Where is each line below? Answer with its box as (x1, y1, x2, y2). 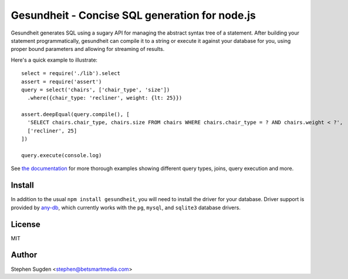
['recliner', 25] (27, 127, 77, 134)
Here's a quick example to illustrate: (11, 56, 98, 63)
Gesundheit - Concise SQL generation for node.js (11, 9, 256, 22)
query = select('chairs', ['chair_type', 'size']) (21, 86, 170, 93)
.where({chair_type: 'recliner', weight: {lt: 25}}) (27, 94, 183, 101)
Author (11, 250, 38, 260)
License (11, 219, 40, 229)
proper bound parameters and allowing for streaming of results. (11, 46, 165, 53)
